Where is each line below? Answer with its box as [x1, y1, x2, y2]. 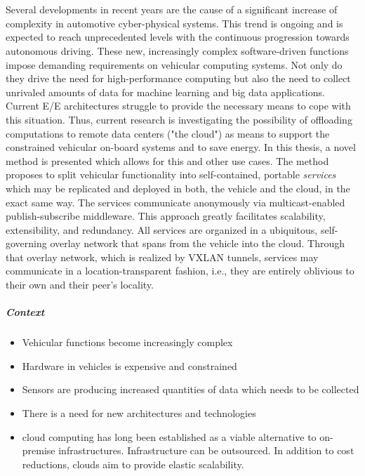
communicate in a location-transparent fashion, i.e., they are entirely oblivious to [6, 263, 354, 278]
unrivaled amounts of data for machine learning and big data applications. [6, 84, 325, 99]
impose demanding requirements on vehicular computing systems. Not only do [6, 57, 343, 72]
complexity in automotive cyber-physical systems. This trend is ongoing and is [6, 15, 343, 30]
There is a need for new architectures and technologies [22, 406, 256, 420]
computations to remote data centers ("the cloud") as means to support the [6, 126, 330, 140]
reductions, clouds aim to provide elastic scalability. [22, 456, 244, 471]
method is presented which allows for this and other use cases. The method [6, 153, 329, 168]
